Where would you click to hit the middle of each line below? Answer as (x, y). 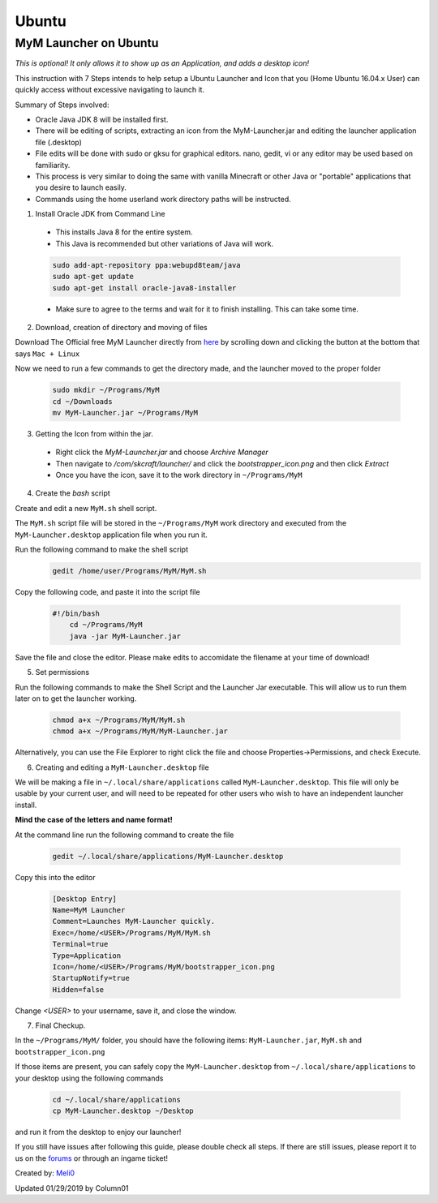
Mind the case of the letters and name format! (94, 820)
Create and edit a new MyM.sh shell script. (86, 508)
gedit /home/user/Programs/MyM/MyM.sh (129, 571)
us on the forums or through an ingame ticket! (92, 1158)
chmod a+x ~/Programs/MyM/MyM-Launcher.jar (140, 731)
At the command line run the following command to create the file (125, 835)
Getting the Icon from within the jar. (94, 433)
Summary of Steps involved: (62, 105)
